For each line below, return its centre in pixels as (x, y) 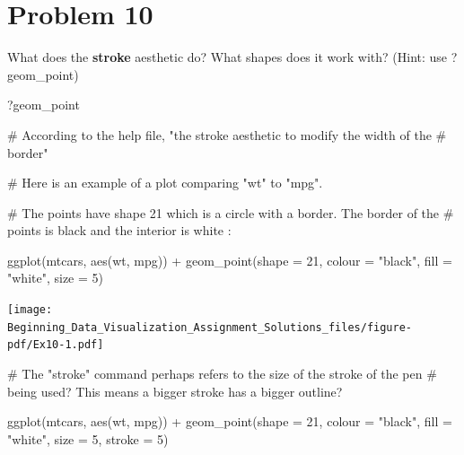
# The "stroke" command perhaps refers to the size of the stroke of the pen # (222, 374)
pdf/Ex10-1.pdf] (56, 345)
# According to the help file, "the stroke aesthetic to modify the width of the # (227, 134)
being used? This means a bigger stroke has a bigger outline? (175, 391)
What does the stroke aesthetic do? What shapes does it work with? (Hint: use (228, 57)
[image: (30, 310)
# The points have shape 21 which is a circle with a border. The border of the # (231, 212)
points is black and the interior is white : (119, 230)
